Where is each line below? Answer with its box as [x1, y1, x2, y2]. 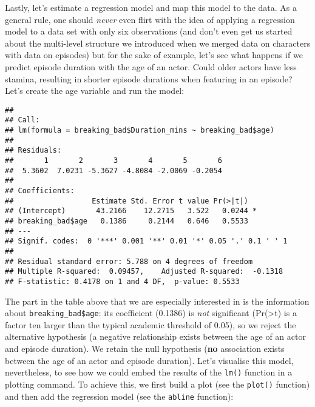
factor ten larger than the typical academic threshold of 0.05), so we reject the [5, 318, 296, 331]
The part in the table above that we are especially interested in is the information [5, 294, 310, 307]
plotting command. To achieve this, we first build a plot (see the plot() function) [5, 377, 310, 390]
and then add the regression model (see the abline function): [5, 389, 234, 402]
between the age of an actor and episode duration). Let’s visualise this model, [5, 354, 294, 366]
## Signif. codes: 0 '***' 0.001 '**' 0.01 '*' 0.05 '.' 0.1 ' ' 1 [5, 237, 288, 246]
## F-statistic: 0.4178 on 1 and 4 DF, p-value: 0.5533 [5, 277, 240, 286]
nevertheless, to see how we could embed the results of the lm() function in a [5, 366, 293, 379]
